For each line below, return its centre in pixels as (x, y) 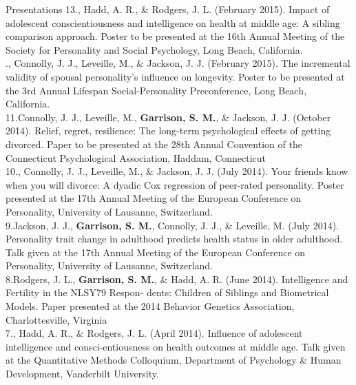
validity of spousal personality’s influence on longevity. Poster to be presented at (175, 76)
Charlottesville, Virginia (56, 319)
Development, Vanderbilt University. (82, 374)
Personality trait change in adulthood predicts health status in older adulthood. (174, 239)
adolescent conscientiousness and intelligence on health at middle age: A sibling (173, 22)
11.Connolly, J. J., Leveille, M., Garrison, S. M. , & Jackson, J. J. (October (168, 117)
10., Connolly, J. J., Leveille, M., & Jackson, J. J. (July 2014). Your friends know (177, 171)
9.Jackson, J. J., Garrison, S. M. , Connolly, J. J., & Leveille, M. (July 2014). (172, 225)
